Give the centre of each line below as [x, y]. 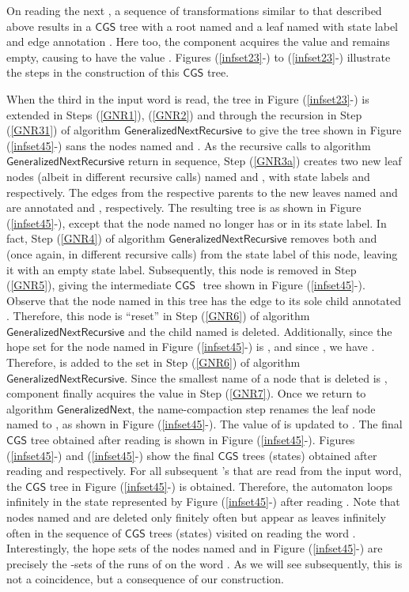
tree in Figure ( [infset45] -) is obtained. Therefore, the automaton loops [221, 486]
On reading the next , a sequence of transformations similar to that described [194, 10]
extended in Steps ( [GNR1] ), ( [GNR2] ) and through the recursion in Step [184, 114]
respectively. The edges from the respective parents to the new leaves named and [202, 192]
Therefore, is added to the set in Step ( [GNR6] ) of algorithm [153, 362]
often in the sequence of [64, 532]
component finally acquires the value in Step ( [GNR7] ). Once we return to [186, 393]
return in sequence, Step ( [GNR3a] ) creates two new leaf [265, 161]
